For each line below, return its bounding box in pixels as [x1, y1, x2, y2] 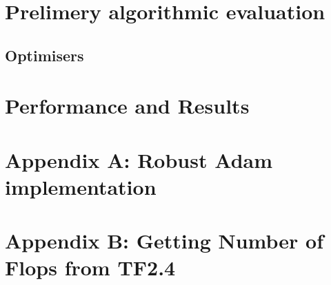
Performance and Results [5, 92, 250, 120]
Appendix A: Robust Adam [5, 145, 272, 173]
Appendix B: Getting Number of [5, 226, 324, 255]
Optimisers [5, 44, 84, 65]
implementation [5, 172, 157, 200]
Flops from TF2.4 [5, 253, 176, 282]
